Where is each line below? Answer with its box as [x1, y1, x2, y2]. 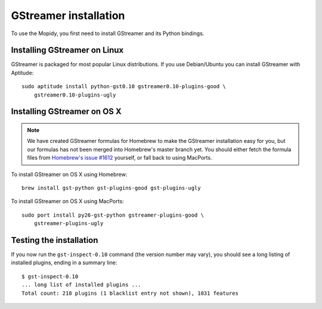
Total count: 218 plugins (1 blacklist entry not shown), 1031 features [21, 289, 239, 296]
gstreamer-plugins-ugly [33, 220, 104, 227]
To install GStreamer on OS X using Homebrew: [11, 170, 128, 178]
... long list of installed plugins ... [21, 282, 141, 288]
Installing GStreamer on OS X [11, 107, 122, 117]
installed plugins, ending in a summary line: [11, 259, 117, 266]
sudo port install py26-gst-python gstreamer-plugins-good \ [21, 211, 204, 219]
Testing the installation [11, 235, 98, 245]
